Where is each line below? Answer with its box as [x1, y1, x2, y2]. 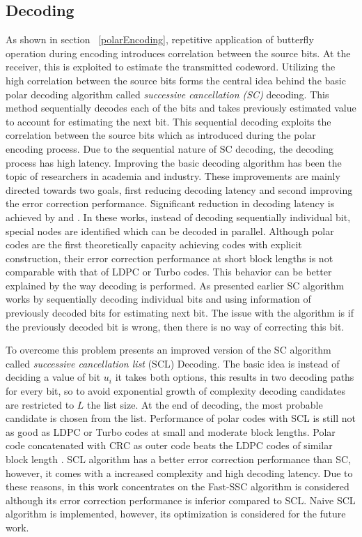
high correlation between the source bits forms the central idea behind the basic [6, 73, 346, 87]
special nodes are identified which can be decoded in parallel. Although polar [6, 223, 334, 238]
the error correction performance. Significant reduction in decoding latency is [6, 196, 335, 211]
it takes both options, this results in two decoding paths [115, 370, 354, 384]
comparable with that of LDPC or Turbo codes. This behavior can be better [6, 264, 332, 279]
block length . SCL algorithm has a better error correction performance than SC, [6, 452, 352, 467]
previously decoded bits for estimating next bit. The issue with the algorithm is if [6, 305, 354, 320]
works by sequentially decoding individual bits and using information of [6, 292, 311, 306]
